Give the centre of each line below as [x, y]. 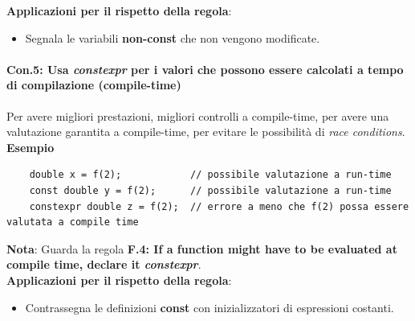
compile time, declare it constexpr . [104, 264]
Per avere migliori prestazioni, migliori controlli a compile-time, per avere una [198, 115]
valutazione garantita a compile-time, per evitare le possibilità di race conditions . [206, 132]
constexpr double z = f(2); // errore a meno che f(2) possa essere [219, 206]
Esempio [31, 147]
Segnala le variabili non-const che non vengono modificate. [173, 37]
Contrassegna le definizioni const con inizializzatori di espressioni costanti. [210, 307]
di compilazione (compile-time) [94, 85]
